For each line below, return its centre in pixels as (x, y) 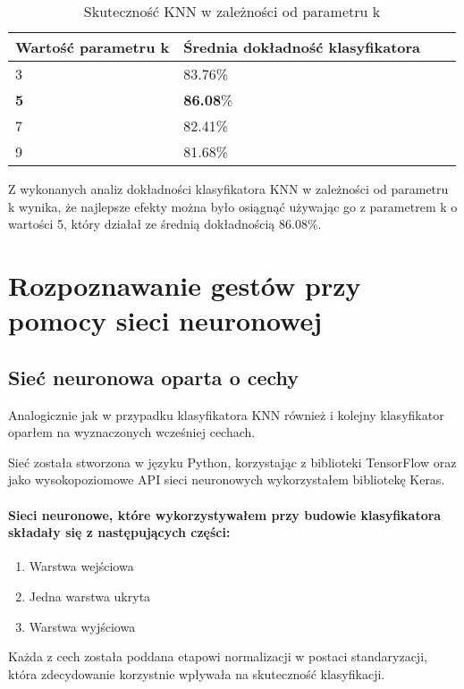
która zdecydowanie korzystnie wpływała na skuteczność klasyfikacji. (197, 673)
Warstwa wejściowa (81, 566)
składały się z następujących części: (119, 532)
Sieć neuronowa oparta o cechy (154, 377)
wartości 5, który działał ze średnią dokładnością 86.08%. (165, 224)
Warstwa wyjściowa (82, 626)
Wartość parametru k (93, 47)
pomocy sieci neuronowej (165, 320)
